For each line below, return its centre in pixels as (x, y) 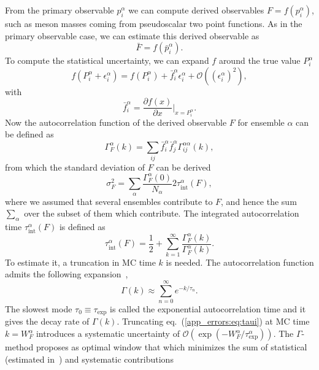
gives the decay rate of (47, 321)
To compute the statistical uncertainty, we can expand (107, 60)
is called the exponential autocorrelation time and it (208, 308)
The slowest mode (39, 308)
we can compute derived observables (196, 10)
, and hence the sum (259, 201)
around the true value (259, 60)
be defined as (29, 134)
